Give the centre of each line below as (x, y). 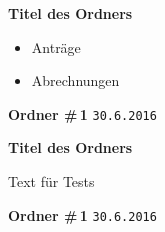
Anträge (56, 46)
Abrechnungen (75, 80)
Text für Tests (51, 181)
